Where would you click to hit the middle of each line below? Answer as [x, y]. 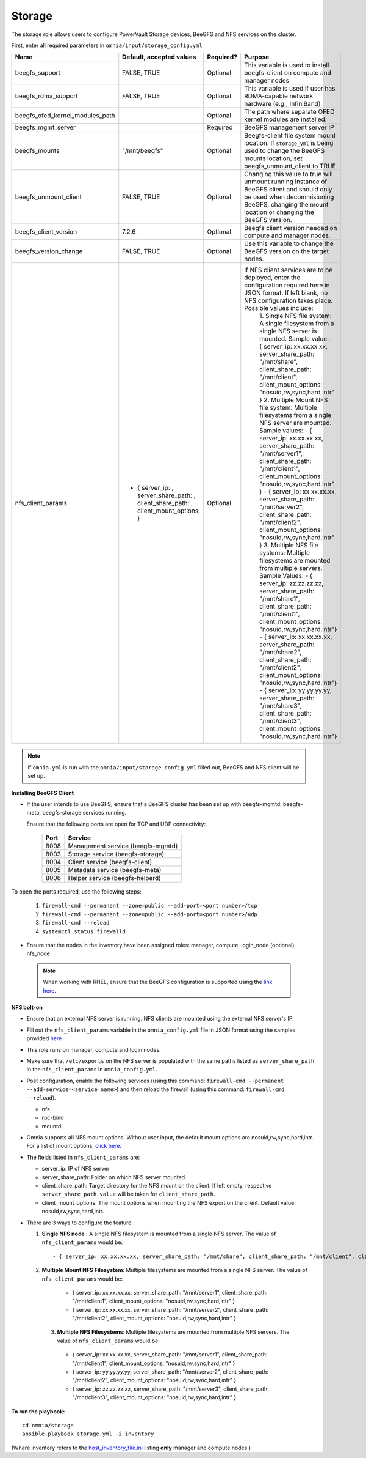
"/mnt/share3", [281, 706]
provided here [44, 1038]
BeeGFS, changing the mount [286, 205]
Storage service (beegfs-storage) [116, 854]
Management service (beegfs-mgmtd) [123, 846]
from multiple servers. [291, 568]
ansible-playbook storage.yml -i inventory [88, 1434]
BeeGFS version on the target [287, 251]
